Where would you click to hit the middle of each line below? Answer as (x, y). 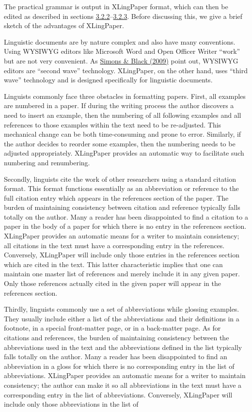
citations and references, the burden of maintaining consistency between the (117, 337)
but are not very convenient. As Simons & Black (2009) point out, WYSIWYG (121, 60)
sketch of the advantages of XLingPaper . (64, 25)
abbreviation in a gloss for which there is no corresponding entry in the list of (119, 366)
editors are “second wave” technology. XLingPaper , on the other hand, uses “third (126, 70)
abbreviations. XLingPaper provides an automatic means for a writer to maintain (125, 375)
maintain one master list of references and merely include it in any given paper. (122, 274)
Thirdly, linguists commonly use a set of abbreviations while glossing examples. (122, 309)
